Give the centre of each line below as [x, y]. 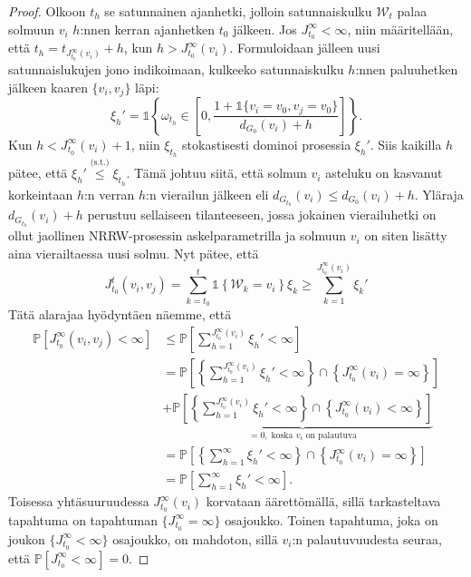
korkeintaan [41, 194]
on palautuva [332, 435]
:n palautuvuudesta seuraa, [367, 538]
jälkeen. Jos [265, 29]
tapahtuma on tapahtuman [83, 519]
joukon [27, 538]
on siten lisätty [406, 235]
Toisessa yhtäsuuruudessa [79, 501]
